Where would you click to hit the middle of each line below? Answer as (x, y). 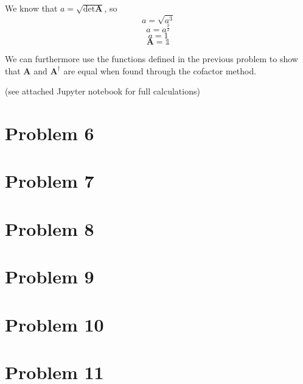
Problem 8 (50, 228)
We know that (31, 8)
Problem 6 (50, 133)
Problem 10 (54, 324)
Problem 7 (50, 181)
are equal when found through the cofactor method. (160, 70)
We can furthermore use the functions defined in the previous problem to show (151, 59)
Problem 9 (50, 276)
